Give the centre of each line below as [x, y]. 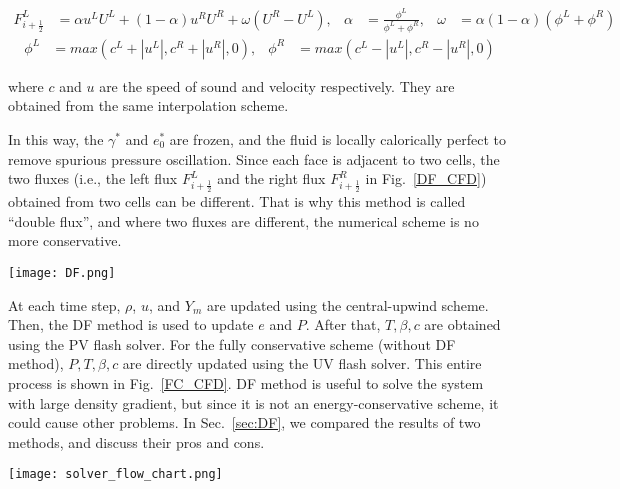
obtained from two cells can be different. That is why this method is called [237, 201]
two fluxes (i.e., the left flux [93, 178]
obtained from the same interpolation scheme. [148, 105]
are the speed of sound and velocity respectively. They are [277, 85]
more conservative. [65, 240]
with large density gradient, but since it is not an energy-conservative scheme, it [253, 402]
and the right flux [271, 178]
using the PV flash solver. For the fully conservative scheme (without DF [232, 343]
